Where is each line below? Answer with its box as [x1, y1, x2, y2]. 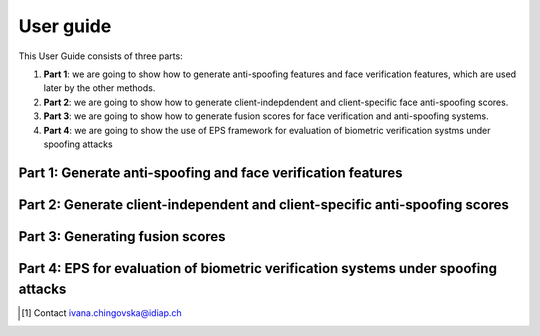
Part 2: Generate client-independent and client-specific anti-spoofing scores [18, 196, 510, 213]
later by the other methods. [43, 82, 156, 94]
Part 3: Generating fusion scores [18, 228, 226, 245]
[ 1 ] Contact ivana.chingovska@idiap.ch [21, 307, 182, 319]
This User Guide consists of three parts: [18, 50, 184, 62]
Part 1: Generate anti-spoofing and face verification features [18, 164, 403, 181]
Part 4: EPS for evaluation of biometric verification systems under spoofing [18, 260, 497, 277]
